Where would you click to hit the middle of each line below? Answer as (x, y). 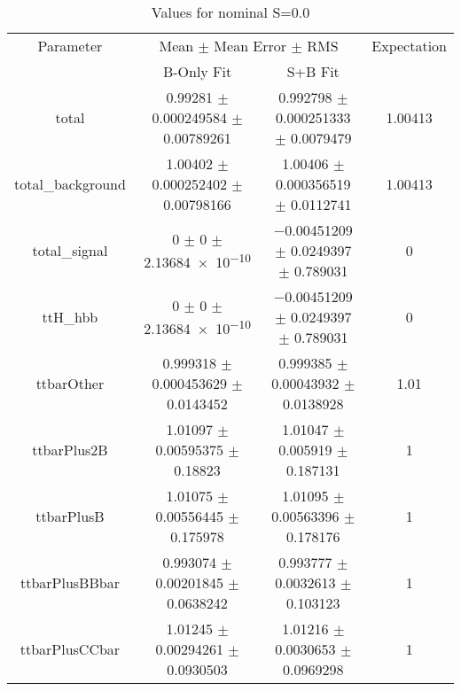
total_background (70, 184)
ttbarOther (70, 383)
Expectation (409, 46)
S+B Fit (313, 71)
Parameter (70, 46)
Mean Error (250, 46)
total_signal (70, 250)
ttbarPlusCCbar (70, 649)
